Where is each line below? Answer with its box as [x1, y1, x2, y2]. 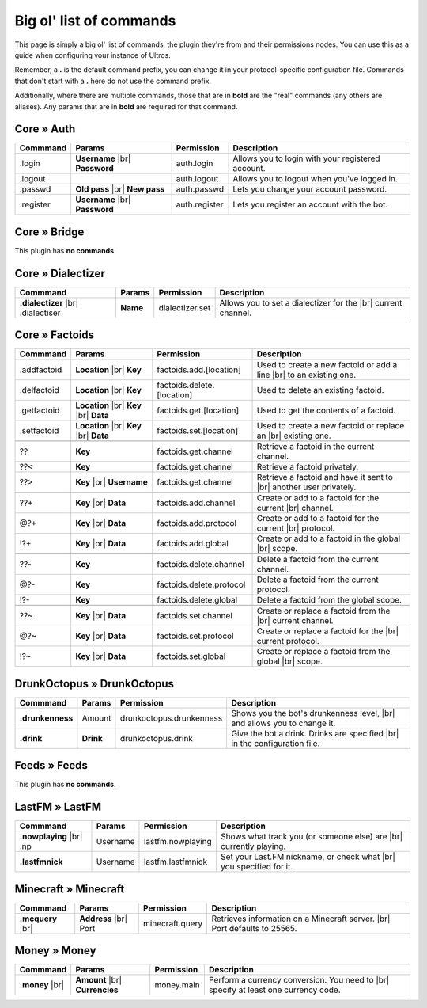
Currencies [75, 984, 119, 995]
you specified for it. [220, 862, 293, 873]
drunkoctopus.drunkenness [119, 713, 223, 724]
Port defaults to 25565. [211, 922, 297, 934]
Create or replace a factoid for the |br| [256, 626, 399, 637]
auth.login [176, 158, 213, 169]
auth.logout [176, 173, 219, 184]
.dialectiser [19, 307, 61, 318]
